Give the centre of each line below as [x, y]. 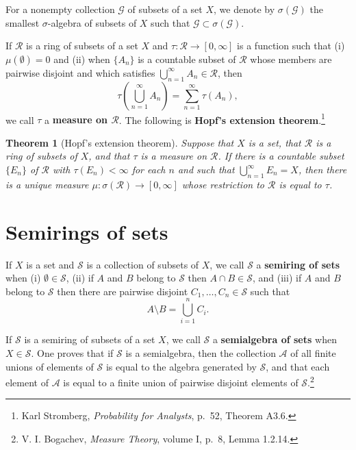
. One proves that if [72, 353]
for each [149, 170]
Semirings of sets [87, 231]
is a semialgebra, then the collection [201, 353]
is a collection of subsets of [143, 264]
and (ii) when [82, 59]
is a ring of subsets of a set [82, 46]
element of [27, 382]
